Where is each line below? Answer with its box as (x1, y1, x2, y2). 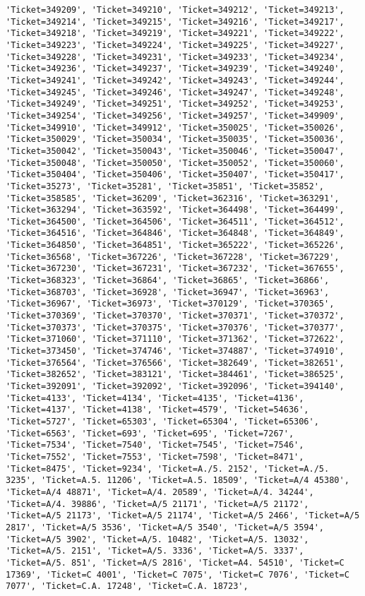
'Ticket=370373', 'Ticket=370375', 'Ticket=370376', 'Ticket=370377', (6, 322, 345, 333)
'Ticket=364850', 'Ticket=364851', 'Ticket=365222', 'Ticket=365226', (6, 240, 345, 251)
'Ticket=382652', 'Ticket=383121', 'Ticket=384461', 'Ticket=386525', (6, 369, 345, 380)
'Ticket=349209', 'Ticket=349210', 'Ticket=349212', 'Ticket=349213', (6, 5, 345, 15)
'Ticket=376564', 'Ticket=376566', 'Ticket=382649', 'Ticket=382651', (6, 357, 345, 368)
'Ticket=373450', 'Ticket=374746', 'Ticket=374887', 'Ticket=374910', (6, 346, 345, 357)
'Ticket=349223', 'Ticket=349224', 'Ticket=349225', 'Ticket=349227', (6, 40, 345, 50)
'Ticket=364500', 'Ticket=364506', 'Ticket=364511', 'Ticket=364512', (6, 216, 345, 227)
